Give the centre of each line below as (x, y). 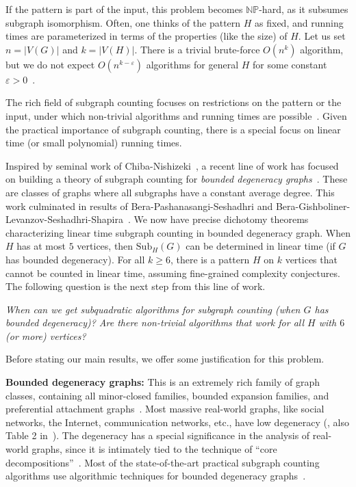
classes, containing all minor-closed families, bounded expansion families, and (167, 395)
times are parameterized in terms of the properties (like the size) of (147, 36)
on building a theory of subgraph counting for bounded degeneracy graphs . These (177, 179)
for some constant (290, 64)
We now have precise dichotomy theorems (221, 219)
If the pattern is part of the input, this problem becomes (124, 9)
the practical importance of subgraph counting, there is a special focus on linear (173, 129)
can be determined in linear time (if (260, 246)
